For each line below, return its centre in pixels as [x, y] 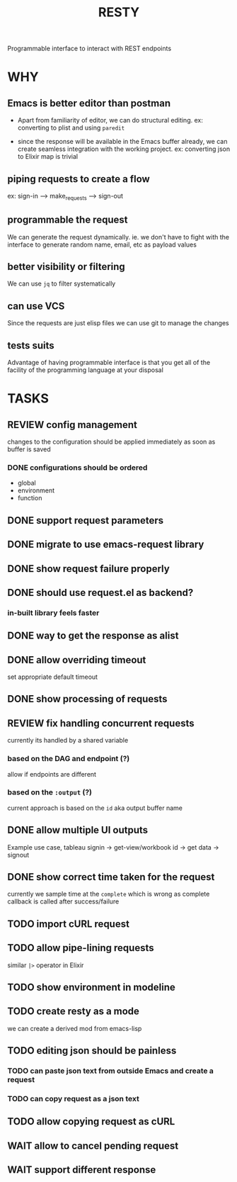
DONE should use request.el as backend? [100, 592]
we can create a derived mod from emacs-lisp [75, 1028]
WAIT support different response [82, 1170]
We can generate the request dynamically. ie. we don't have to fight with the [118, 237]
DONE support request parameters [86, 520]
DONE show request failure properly [88, 569]
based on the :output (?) [50, 792]
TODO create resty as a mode [74, 1012]
